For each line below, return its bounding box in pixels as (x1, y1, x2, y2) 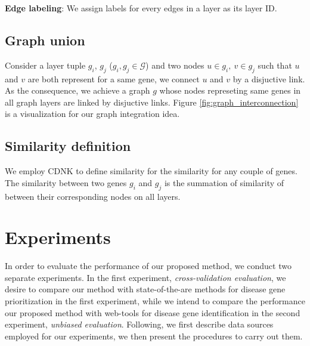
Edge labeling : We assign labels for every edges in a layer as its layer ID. (5, 2, 277, 14)
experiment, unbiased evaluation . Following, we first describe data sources (5, 318, 274, 330)
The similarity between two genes (5, 176, 127, 189)
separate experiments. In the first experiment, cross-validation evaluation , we (5, 271, 286, 283)
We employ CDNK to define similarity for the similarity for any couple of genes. (5, 165, 297, 177)
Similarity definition (5, 137, 131, 155)
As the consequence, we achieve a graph (5, 84, 150, 97)
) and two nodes (145, 58, 204, 71)
